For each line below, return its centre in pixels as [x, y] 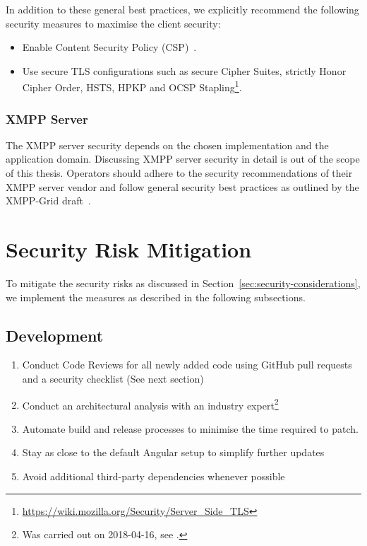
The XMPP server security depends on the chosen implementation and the [167, 145]
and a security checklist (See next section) [113, 378]
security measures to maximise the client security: [113, 23]
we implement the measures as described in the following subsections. [156, 297]
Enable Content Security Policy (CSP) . [109, 47]
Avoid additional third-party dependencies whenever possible [154, 476]
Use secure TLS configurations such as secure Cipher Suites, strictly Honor [184, 70]
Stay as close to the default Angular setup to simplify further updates [173, 452]
